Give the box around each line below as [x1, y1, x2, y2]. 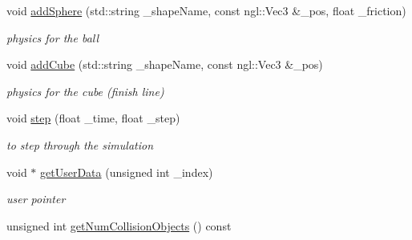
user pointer [6, 190, 66, 207]
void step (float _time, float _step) [6, 110, 180, 126]
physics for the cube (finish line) [6, 82, 164, 99]
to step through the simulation [6, 136, 154, 153]
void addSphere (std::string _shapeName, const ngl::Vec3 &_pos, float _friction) [6, 2, 406, 18]
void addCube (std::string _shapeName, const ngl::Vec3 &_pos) [6, 56, 323, 73]
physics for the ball [6, 29, 99, 46]
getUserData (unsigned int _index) [40, 163, 213, 180]
